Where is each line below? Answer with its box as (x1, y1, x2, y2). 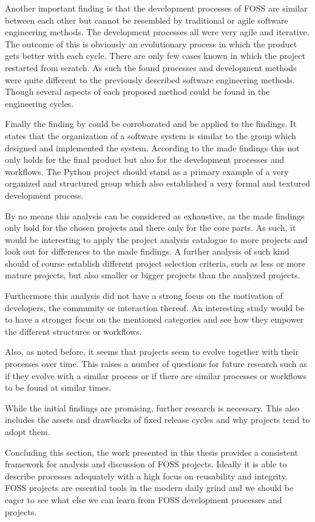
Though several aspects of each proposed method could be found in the (5, 85, 270, 98)
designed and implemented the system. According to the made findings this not (5, 141, 300, 154)
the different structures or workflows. (5, 325, 142, 337)
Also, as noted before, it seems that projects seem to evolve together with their (5, 345, 299, 358)
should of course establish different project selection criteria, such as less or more (5, 256, 305, 269)
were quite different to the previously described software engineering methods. (5, 73, 295, 86)
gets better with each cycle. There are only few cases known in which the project (5, 49, 305, 62)
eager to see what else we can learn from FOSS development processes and (5, 493, 282, 506)
